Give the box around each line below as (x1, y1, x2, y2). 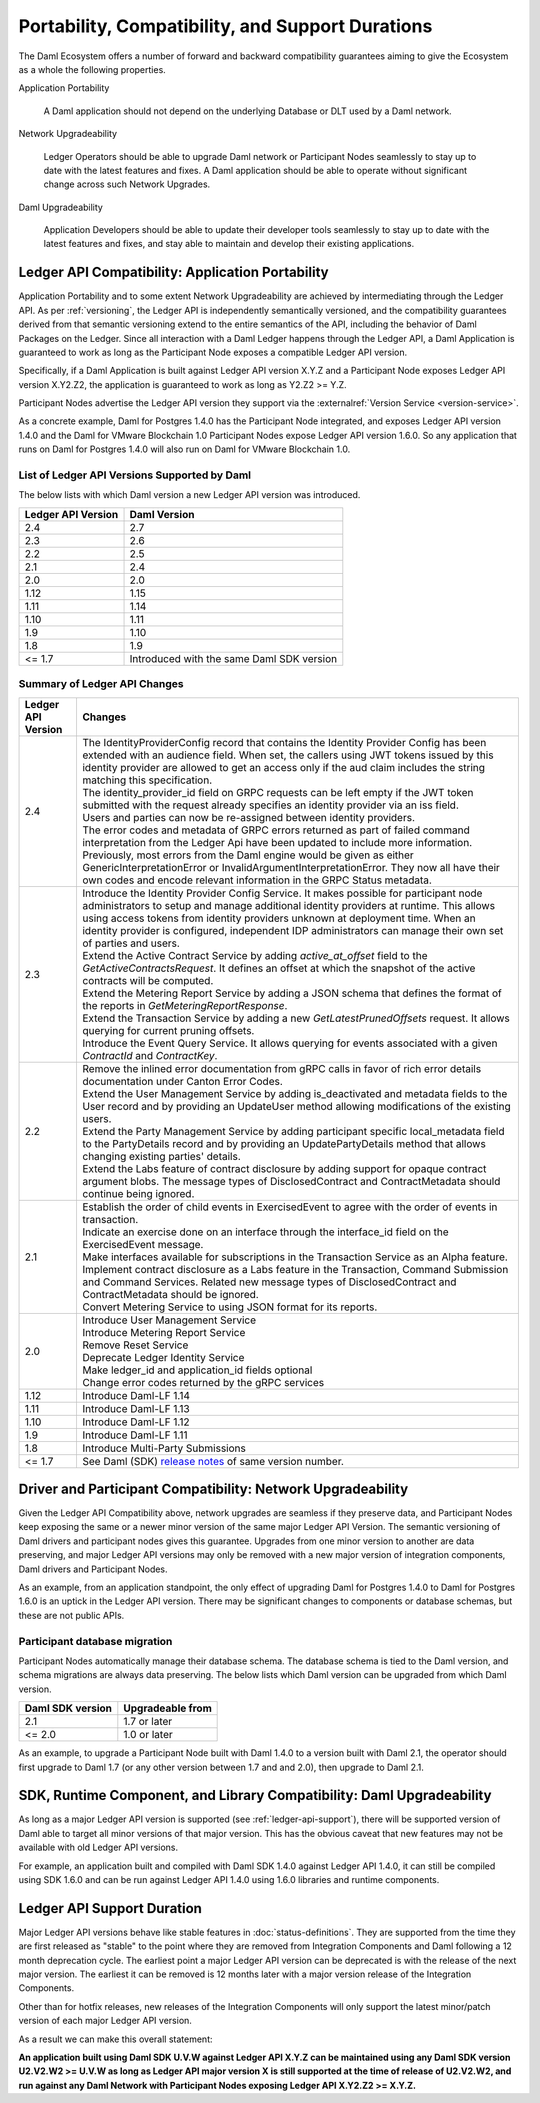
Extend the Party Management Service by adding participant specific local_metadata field (81, 1124, 505, 1138)
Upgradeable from (123, 1701, 212, 1715)
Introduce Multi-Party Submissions (81, 1441, 247, 1455)
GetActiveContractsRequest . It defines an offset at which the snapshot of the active (81, 961, 476, 975)
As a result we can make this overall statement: (18, 2033, 213, 2045)
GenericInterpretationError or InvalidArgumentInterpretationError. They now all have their (81, 860, 500, 874)
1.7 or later (123, 1715, 173, 1729)
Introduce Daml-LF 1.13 (81, 1401, 190, 1415)
